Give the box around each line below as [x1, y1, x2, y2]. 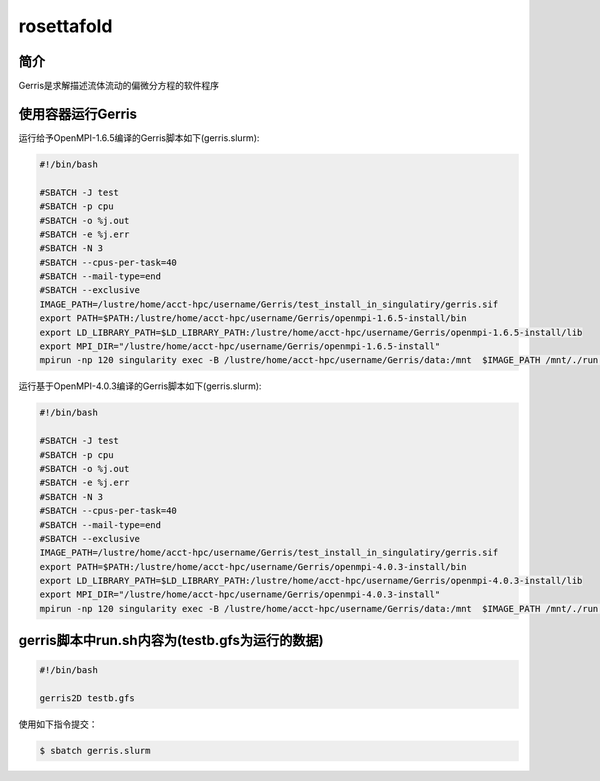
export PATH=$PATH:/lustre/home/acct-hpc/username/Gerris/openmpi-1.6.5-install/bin [39, 313, 467, 324]
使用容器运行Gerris [18, 105, 138, 122]
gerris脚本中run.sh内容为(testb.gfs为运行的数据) [18, 632, 324, 649]
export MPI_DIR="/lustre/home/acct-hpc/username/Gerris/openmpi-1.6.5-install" [39, 341, 441, 352]
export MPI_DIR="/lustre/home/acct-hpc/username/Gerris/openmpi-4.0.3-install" [39, 589, 441, 600]
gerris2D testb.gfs [39, 693, 135, 704]
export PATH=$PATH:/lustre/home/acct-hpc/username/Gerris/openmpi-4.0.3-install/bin [39, 561, 467, 572]
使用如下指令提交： [18, 718, 98, 730]
